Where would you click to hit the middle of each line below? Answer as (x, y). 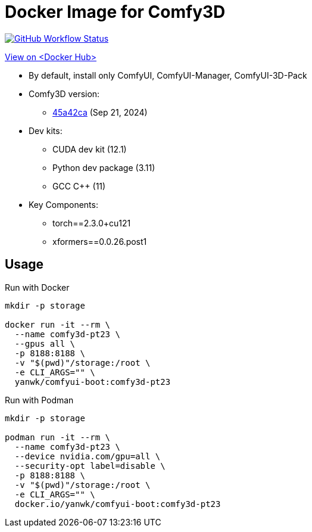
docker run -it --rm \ (58, 324)
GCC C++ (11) (79, 186)
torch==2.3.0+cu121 (92, 223)
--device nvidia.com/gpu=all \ (88, 456)
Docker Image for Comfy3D (115, 12)
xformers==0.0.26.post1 (100, 241)
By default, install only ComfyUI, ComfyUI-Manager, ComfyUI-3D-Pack (168, 75)
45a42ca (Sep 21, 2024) (100, 112)
